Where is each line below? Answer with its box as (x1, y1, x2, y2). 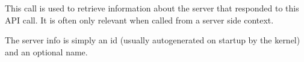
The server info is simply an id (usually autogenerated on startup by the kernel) (5, 34, 300, 46)
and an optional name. (5, 45, 88, 58)
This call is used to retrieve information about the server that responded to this (5, 2, 299, 14)
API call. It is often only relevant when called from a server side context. (5, 13, 274, 26)
